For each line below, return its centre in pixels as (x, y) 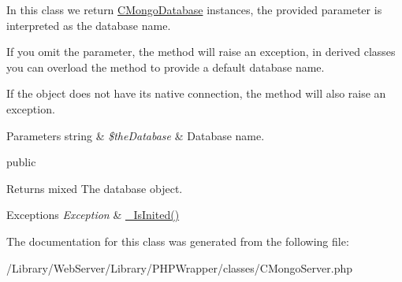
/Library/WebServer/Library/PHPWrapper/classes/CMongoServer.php (179, 267)
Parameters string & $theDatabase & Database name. (136, 135)
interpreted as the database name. (89, 25)
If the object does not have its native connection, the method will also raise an (196, 93)
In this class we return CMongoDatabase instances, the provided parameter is (194, 9)
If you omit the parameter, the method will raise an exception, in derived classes (201, 52)
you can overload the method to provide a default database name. (166, 67)
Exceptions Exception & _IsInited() (93, 215)
